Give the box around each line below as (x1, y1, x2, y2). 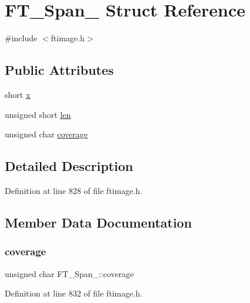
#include (5, 32, 38, 44)
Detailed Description (5, 157, 134, 175)
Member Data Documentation (5, 213, 192, 231)
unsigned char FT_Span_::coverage (5, 267, 134, 279)
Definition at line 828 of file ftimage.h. (5, 184, 142, 196)
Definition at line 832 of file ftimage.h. (5, 287, 142, 299)
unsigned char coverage (5, 128, 88, 140)
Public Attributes (5, 61, 114, 79)
